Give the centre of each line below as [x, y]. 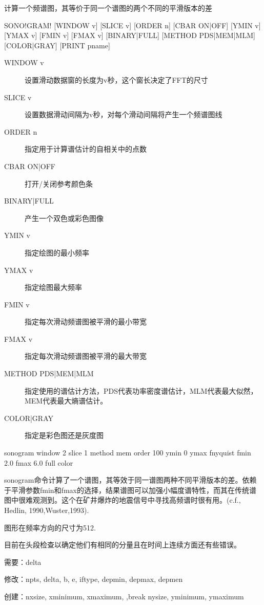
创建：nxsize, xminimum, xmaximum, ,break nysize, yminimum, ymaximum [124, 596]
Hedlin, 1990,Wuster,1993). [47, 510]
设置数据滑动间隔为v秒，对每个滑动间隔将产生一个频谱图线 [124, 114]
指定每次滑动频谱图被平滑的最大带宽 [86, 356]
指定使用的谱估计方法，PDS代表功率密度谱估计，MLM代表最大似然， [141, 390]
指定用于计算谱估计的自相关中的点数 [86, 149]
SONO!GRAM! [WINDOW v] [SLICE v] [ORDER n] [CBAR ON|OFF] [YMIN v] [133, 25]
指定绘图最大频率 [53, 287]
